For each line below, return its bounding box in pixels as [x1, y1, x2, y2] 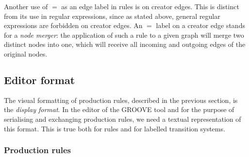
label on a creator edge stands [156, 20, 245, 30]
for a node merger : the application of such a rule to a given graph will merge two [4, 29, 244, 40]
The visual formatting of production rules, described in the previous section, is [4, 95, 238, 105]
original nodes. [4, 48, 48, 58]
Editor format [4, 72, 75, 87]
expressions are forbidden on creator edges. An [4, 20, 143, 30]
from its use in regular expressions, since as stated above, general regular [4, 11, 220, 21]
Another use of [4, 1, 48, 11]
